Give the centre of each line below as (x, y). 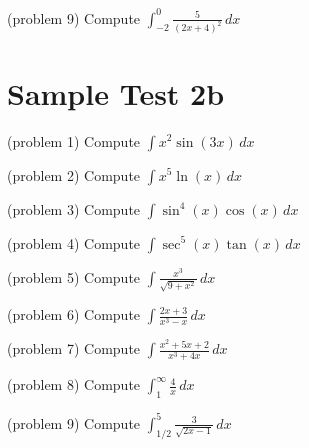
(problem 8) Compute (74, 384)
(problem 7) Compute (74, 348)
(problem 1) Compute (74, 140)
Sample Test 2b (116, 92)
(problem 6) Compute (74, 314)
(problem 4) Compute (74, 242)
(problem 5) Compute (74, 276)
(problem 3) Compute (74, 208)
